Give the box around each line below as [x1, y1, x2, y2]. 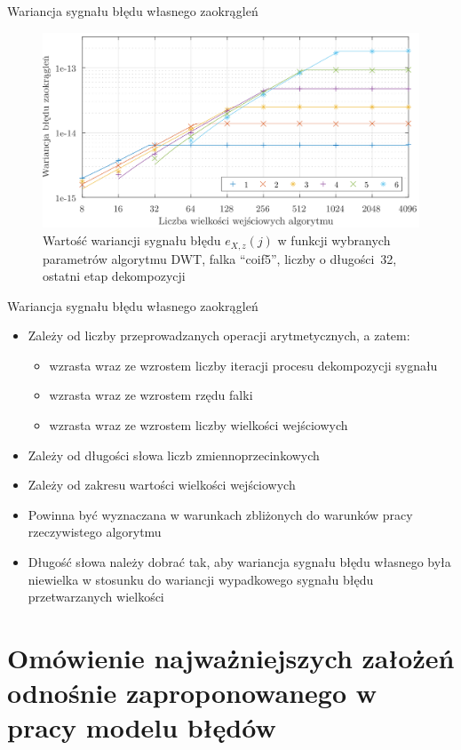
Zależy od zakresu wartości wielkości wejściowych [28, 475, 296, 494]
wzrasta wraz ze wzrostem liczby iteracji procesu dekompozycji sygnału [49, 355, 438, 374]
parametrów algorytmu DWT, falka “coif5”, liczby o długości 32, [43, 249, 397, 267]
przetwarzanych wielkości [28, 587, 164, 606]
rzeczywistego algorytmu [28, 523, 162, 541]
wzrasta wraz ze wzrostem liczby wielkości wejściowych [49, 416, 348, 435]
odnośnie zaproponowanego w [7, 674, 377, 711]
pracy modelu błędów [7, 709, 276, 746]
